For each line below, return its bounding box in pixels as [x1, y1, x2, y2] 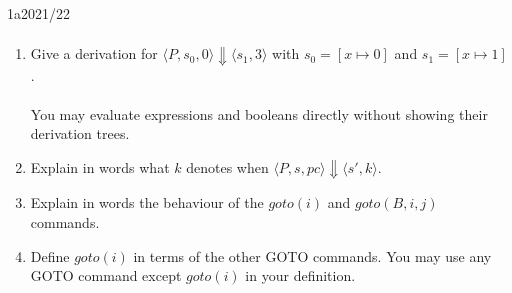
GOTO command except [30, 265, 182, 286]
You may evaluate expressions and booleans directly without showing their [30, 103, 488, 124]
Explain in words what [30, 156, 170, 177]
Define [30, 245, 70, 266]
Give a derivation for [30, 43, 158, 64]
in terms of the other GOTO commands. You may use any [133, 245, 492, 266]
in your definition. [245, 265, 356, 286]
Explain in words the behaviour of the [30, 192, 264, 213]
